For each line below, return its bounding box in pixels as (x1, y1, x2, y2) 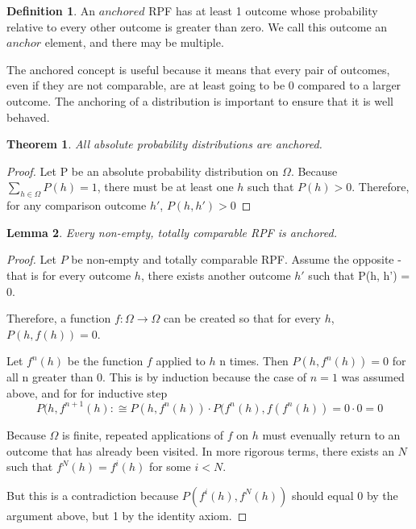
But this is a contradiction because (6, 486, 179, 503)
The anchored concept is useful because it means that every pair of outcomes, (6, 60, 390, 77)
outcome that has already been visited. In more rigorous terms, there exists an (6, 442, 394, 459)
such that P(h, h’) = (308, 266, 410, 283)
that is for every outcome (6, 266, 131, 283)
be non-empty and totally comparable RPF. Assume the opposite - (71, 251, 401, 268)
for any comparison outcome (6, 197, 147, 214)
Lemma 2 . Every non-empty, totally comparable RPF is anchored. (6, 223, 337, 240)
